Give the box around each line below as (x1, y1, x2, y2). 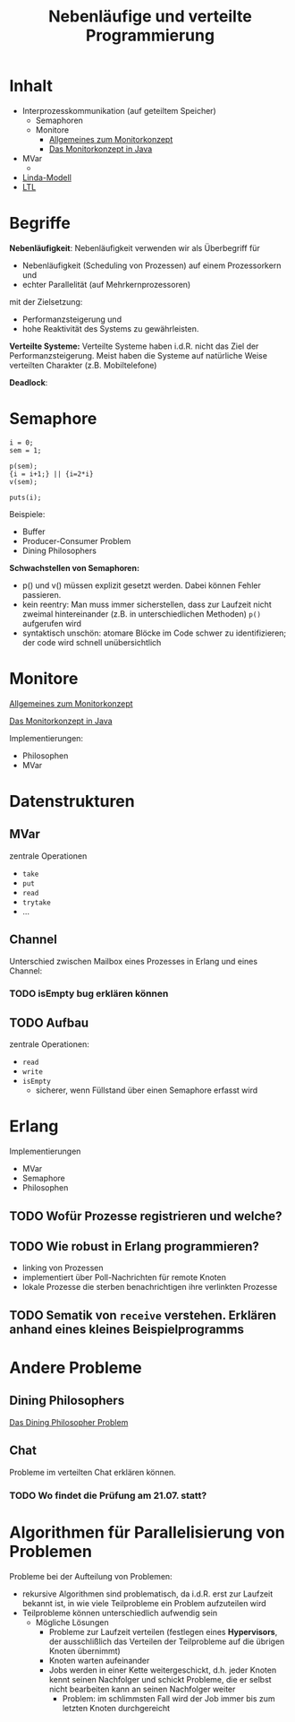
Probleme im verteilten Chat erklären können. (9, 1467, 176, 1477)
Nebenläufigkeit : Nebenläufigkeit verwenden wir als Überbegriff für (9, 242, 261, 253)
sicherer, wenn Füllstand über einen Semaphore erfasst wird (35, 1085, 258, 1095)
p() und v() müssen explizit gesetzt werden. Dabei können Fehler (21, 580, 261, 591)
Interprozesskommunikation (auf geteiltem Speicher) (21, 105, 216, 116)
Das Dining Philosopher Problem (9, 1416, 129, 1427)
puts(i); (9, 493, 42, 502)
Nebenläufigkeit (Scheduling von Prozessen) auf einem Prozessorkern (21, 260, 282, 271)
